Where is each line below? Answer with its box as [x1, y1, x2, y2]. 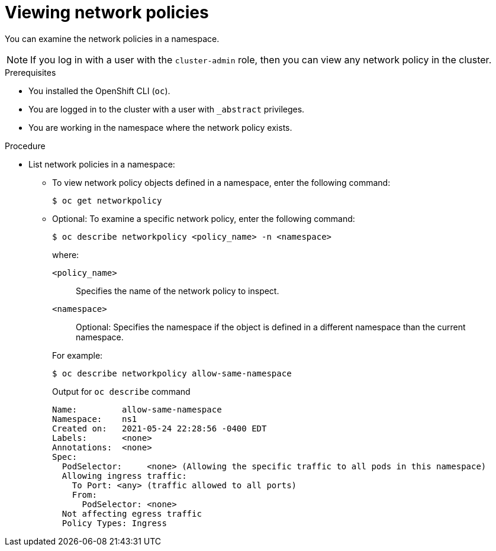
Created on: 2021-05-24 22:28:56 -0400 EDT [52, 423, 267, 433]
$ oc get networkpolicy [52, 195, 162, 205]
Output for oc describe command [52, 386, 191, 397]
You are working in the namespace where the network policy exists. [28, 122, 292, 133]
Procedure [5, 140, 46, 151]
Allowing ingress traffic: [62, 471, 187, 481]
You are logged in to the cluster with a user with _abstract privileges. [28, 104, 305, 114]
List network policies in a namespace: [28, 159, 175, 169]
